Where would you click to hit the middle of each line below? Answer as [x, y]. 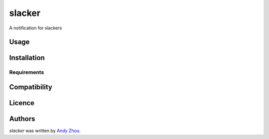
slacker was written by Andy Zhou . [45, 131]
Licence [22, 103]
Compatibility [31, 87]
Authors [22, 119]
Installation [27, 58]
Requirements [27, 72]
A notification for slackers [36, 28]
